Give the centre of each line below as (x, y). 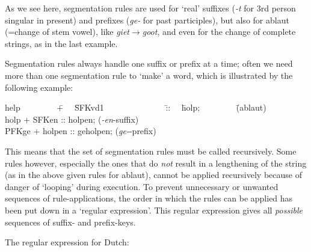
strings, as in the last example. (61, 43)
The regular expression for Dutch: (67, 242)
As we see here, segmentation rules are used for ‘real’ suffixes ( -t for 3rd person (150, 8)
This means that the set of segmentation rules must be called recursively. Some (151, 151)
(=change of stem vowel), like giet (67, 32)
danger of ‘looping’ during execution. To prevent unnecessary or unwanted (142, 186)
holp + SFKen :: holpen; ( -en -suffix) (72, 119)
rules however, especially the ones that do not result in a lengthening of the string (156, 163)
